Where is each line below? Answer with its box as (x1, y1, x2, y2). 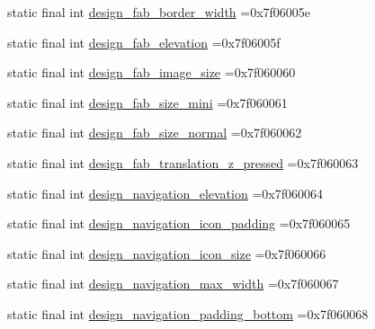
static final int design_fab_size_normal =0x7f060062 (7, 123, 302, 142)
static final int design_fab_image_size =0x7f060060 (7, 63, 296, 82)
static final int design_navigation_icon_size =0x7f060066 (7, 244, 326, 262)
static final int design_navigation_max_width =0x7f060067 (7, 274, 339, 293)
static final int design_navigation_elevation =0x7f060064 (7, 183, 323, 202)
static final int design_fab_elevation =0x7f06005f (7, 32, 281, 51)
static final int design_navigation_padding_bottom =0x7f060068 (7, 304, 369, 323)
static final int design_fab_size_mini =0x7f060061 (7, 93, 288, 111)
